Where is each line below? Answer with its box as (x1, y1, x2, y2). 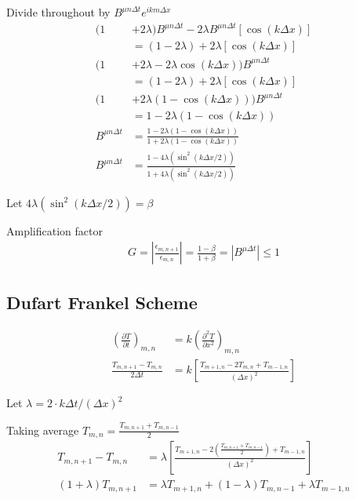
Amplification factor (6, 222, 103, 239)
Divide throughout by (6, 4, 111, 20)
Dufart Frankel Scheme (6, 290, 198, 314)
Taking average (6, 421, 79, 438)
